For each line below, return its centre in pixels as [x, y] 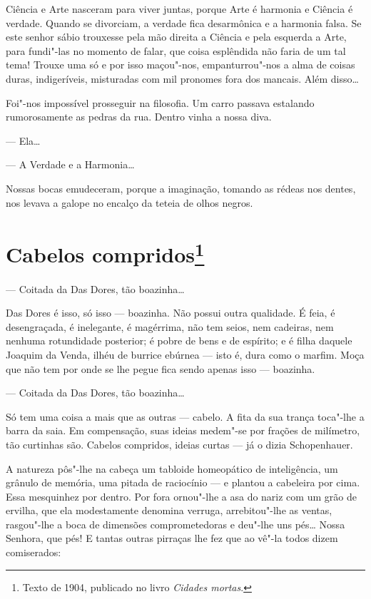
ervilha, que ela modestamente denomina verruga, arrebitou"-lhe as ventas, [169, 510]
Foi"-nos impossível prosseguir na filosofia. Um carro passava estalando [160, 102]
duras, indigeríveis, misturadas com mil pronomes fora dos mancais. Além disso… [182, 78]
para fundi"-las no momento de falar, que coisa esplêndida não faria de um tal [176, 50]
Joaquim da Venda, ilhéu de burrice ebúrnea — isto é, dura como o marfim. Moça [185, 354]
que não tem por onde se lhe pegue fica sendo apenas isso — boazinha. [161, 368]
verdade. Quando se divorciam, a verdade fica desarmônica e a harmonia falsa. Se [184, 22]
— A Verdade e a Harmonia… [70, 164]
